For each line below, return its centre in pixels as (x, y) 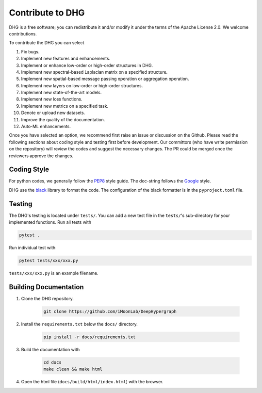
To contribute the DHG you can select (47, 43)
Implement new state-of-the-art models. (61, 93)
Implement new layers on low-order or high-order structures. (82, 85)
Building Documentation (47, 287)
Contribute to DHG (47, 13)
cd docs (52, 362)
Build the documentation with (50, 349)
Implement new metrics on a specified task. (65, 106)
